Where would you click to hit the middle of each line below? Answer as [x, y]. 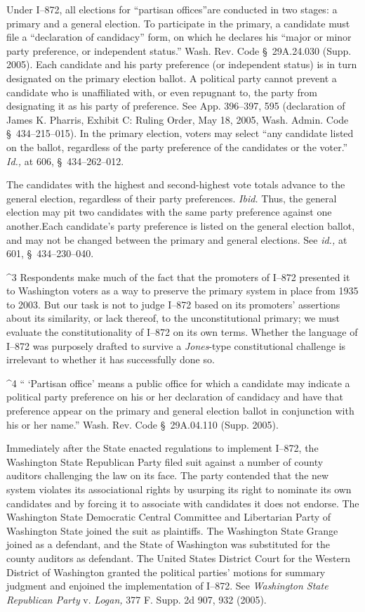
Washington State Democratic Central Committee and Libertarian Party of [169, 517]
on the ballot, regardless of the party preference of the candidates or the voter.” [177, 147]
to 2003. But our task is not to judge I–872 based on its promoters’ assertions [173, 304]
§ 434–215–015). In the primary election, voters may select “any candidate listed [180, 133]
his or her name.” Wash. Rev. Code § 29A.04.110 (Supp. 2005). [142, 424]
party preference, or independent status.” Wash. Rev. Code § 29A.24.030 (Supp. [179, 50]
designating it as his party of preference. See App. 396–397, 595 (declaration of [176, 106]
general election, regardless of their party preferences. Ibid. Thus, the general [172, 198]
